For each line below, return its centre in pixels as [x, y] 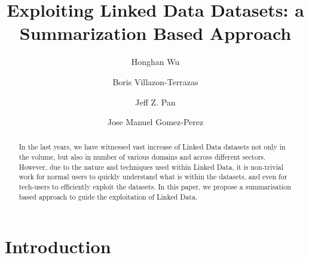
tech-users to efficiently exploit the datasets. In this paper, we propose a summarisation [155, 187]
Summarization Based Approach [155, 33]
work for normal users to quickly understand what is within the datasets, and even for [153, 177]
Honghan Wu [155, 62]
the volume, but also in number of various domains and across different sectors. [142, 157]
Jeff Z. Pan [155, 102]
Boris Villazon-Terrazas [155, 81]
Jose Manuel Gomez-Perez [155, 122]
